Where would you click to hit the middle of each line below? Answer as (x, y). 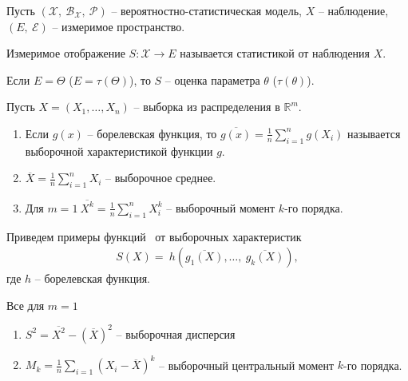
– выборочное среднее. (161, 178)
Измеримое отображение (66, 53)
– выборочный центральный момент (247, 365)
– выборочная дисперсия (176, 333)
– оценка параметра (212, 79)
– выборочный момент (221, 207)
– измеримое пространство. (119, 26)
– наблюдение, (353, 10)
